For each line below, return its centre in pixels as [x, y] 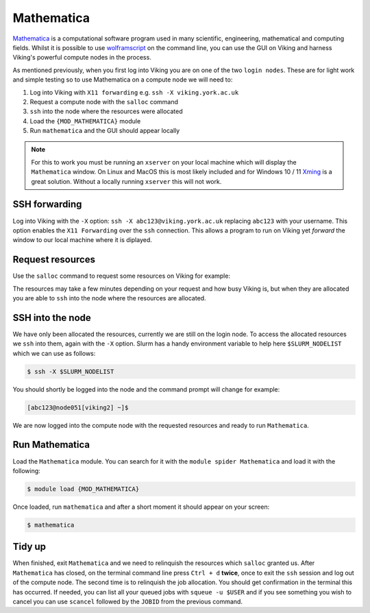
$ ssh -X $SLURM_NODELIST [71, 371]
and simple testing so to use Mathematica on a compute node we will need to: [123, 80]
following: [26, 470]
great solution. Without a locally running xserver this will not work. [126, 181]
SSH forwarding [47, 205]
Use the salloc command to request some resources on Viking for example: [122, 276]
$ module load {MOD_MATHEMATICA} [83, 489]
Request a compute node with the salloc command [104, 101]
